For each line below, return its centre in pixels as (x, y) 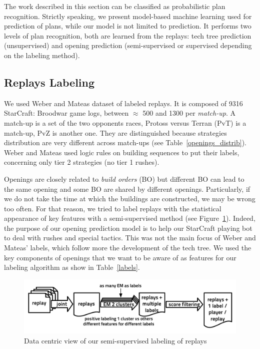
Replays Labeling (49, 82)
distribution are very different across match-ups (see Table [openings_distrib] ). (125, 142)
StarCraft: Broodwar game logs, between (66, 113)
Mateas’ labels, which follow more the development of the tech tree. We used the (128, 248)
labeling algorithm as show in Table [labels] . (72, 267)
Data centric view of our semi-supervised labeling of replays (115, 340)
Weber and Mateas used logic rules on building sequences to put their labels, (122, 152)
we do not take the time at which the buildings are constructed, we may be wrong (130, 199)
